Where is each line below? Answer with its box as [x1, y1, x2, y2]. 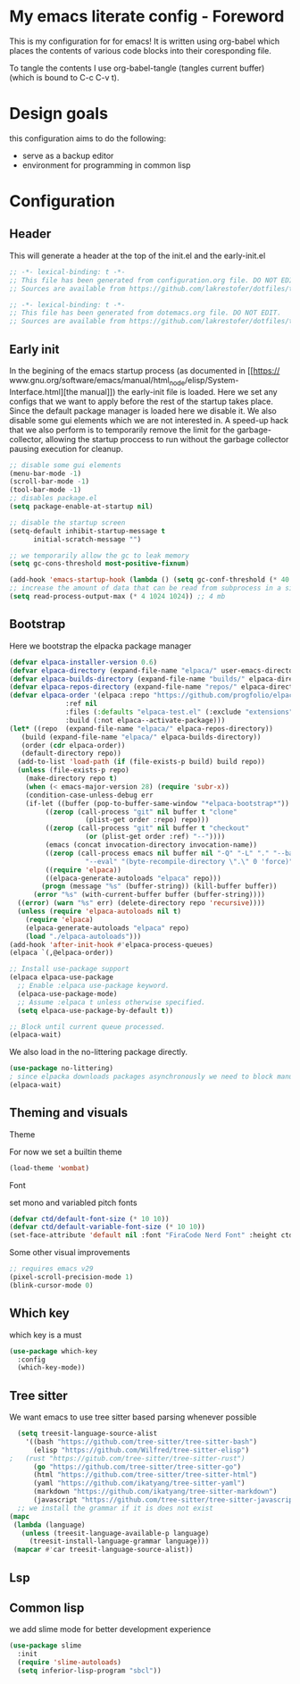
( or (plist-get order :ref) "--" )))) [85, 833, 226, 842]
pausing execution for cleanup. [9, 443, 123, 454]
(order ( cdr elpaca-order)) [21, 741, 126, 750]
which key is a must [9, 1329, 82, 1340]
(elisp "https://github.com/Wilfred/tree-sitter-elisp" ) [32, 1445, 250, 1454]
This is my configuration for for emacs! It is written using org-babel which [9, 36, 280, 46]
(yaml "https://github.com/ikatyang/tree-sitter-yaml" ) [32, 1479, 246, 1488]
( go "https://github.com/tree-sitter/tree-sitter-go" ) [32, 1462, 242, 1471]
